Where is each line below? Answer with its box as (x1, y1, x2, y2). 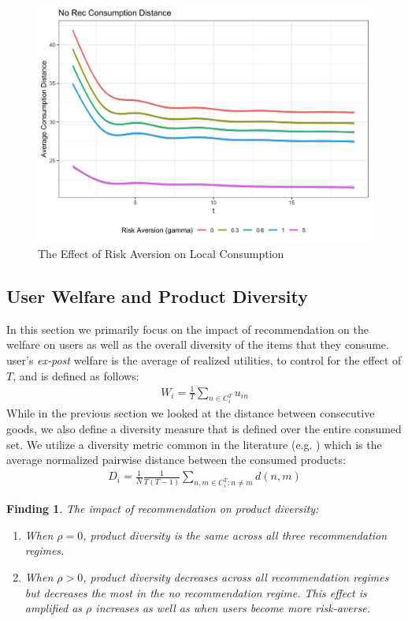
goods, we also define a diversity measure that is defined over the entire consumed (6, 421, 402, 437)
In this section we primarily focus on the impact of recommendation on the (6, 320, 369, 337)
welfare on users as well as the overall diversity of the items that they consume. (6, 336, 389, 353)
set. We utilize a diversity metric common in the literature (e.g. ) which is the (6, 436, 382, 452)
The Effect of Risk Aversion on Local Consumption (38, 245, 284, 261)
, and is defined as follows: (13, 367, 139, 383)
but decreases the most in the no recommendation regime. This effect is (24, 584, 367, 600)
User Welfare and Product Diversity (6, 283, 308, 308)
